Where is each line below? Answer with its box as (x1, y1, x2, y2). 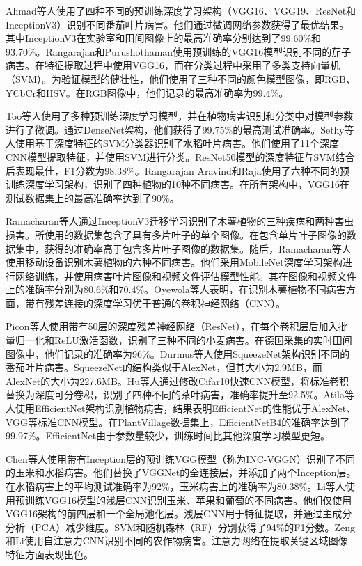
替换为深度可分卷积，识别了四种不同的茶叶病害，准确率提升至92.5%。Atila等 (6, 387, 354, 402)
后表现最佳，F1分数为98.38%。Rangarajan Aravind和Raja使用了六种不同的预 (6, 163, 349, 178)
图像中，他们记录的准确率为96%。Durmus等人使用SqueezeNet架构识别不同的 (6, 346, 350, 361)
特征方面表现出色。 (6, 547, 93, 561)
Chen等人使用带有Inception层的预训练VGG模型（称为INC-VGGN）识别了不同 (6, 451, 356, 466)
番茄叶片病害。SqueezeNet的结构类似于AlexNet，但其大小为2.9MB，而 (6, 360, 322, 375)
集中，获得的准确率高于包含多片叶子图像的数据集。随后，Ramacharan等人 (15, 241, 352, 256)
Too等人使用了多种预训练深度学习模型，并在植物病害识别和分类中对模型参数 (6, 109, 354, 123)
